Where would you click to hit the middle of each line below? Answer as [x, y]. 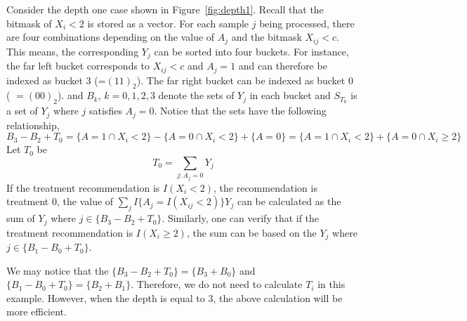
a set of [22, 111]
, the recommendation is [265, 187]
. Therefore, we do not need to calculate [217, 284]
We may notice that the [58, 270]
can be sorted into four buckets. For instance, [251, 51]
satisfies [106, 111]
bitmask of [29, 23]
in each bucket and [290, 95]
